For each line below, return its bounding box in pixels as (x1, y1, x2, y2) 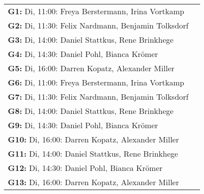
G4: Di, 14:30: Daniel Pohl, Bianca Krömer (8, 48, 158, 59)
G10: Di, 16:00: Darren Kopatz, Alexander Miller (8, 134, 179, 145)
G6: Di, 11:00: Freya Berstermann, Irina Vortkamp (8, 77, 184, 88)
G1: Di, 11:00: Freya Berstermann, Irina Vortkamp (8, 5, 184, 17)
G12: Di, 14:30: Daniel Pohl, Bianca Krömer (8, 162, 163, 173)
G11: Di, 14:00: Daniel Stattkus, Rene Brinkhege (8, 148, 178, 159)
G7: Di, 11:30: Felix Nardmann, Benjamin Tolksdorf (8, 91, 189, 102)
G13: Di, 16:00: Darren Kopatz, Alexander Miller (8, 176, 179, 188)
